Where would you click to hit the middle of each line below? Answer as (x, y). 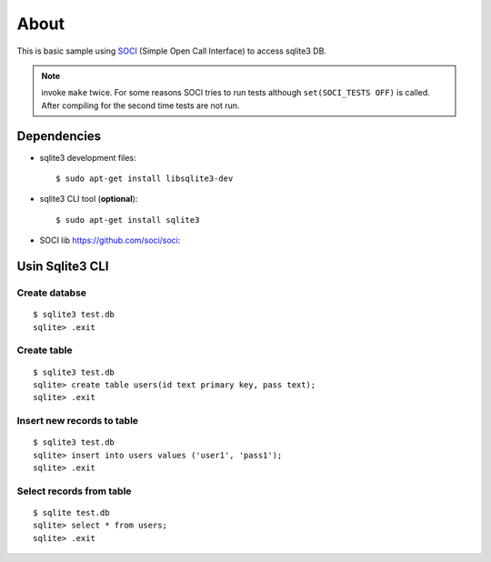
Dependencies (59, 136)
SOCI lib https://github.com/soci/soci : (110, 240)
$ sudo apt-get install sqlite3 (128, 220)
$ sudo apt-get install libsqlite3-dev (145, 179)
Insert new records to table (78, 421)
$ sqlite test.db (71, 512)
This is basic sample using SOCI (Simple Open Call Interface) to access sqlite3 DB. (172, 51)
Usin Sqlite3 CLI (63, 266)
